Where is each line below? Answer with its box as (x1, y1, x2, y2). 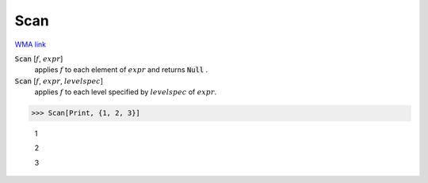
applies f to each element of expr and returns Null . (34, 65, 208, 74)
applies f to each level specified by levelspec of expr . (34, 87, 217, 97)
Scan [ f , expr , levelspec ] (14, 76, 103, 86)
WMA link (14, 40, 47, 49)
